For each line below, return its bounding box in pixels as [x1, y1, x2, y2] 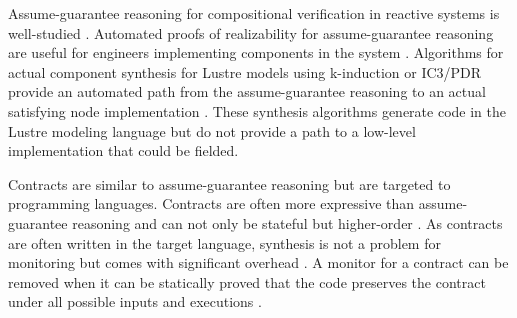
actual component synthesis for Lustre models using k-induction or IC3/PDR [8, 61, 482, 82]
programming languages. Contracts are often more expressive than [8, 193, 415, 214]
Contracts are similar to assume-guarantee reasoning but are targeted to [8, 173, 451, 194]
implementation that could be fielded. [8, 140, 239, 161]
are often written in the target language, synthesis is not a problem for [8, 232, 441, 253]
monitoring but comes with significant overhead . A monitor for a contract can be [8, 252, 509, 273]
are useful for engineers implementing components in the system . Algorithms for [8, 42, 504, 63]
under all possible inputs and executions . [8, 291, 262, 312]
